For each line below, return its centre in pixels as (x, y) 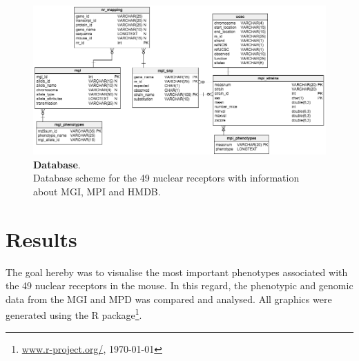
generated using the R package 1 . (74, 314)
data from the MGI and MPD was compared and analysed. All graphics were (169, 299)
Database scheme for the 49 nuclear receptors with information (166, 178)
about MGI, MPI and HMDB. (97, 191)
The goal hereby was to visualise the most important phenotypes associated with (177, 272)
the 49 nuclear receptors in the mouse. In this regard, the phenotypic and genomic (179, 285)
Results (41, 238)
